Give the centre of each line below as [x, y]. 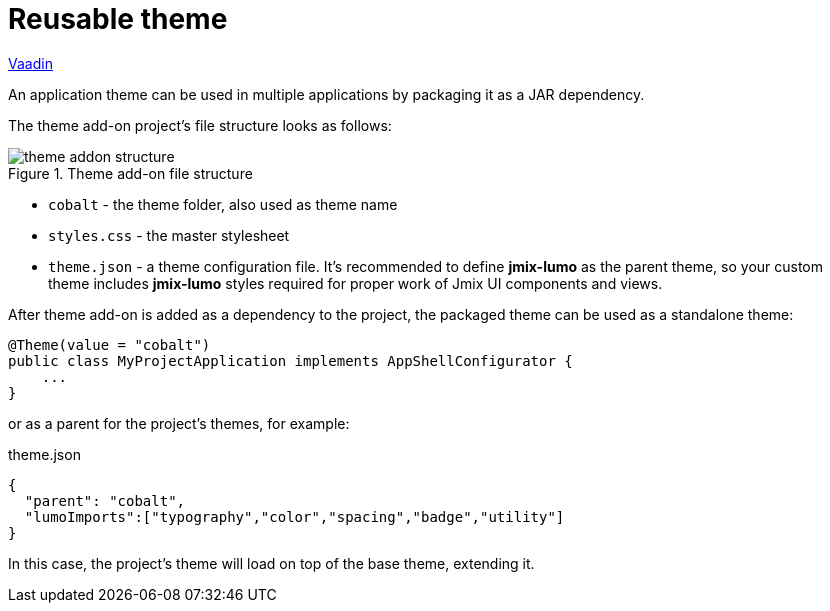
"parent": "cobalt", [105, 500]
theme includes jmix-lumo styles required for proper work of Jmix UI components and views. [355, 283]
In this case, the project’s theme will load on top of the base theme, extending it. [271, 563]
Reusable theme [118, 19]
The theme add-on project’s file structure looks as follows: [200, 125]
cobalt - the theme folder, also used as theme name [223, 204]
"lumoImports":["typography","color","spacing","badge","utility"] [294, 516]
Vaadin [30, 63]
